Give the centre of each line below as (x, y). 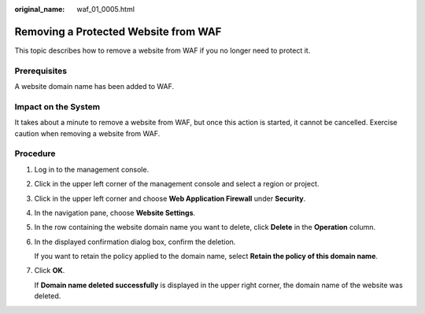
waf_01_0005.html (106, 9)
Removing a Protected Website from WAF (118, 31)
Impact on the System (57, 106)
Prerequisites (41, 71)
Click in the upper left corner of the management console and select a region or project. (177, 184)
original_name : (40, 9)
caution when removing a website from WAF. (87, 133)
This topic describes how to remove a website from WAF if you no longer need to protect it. (163, 50)
